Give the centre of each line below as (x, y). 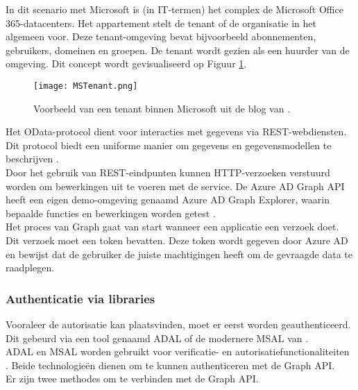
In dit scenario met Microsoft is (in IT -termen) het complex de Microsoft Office (174, 9)
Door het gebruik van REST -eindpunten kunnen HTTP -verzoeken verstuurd (168, 172)
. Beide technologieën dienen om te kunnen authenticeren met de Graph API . (170, 365)
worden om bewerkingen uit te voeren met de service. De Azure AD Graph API (175, 186)
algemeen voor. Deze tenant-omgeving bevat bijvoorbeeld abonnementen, (161, 36)
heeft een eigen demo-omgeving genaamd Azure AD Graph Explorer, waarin (168, 200)
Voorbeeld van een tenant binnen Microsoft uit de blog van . (162, 108)
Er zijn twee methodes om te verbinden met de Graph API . (132, 379)
